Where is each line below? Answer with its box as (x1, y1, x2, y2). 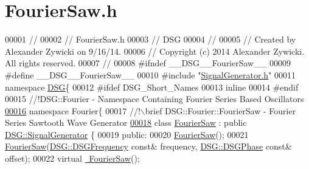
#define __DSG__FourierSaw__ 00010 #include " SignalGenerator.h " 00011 (5, 68, 296, 81)
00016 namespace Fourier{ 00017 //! (5, 104, 141, 117)
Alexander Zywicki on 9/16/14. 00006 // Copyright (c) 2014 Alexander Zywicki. (5, 44, 305, 57)
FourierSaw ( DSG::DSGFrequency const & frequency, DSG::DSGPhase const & (5, 140, 292, 153)
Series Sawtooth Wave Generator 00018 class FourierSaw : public (5, 116, 247, 129)
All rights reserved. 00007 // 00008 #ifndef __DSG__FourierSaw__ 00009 (5, 57, 291, 69)
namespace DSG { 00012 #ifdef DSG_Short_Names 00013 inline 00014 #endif (5, 80, 299, 93)
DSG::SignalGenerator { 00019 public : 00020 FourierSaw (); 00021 (5, 128, 249, 140)
